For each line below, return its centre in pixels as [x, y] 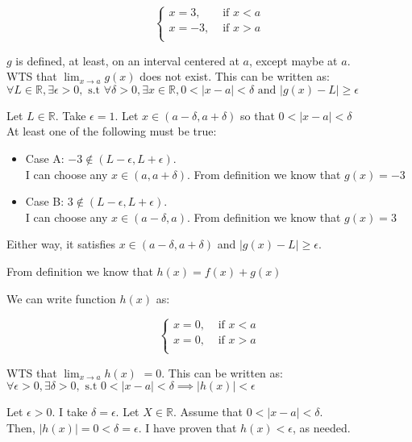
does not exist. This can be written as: [235, 76]
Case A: [45, 158]
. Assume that [208, 412]
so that [258, 115]
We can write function [61, 298]
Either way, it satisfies [61, 244]
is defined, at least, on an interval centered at [127, 60]
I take [73, 412]
